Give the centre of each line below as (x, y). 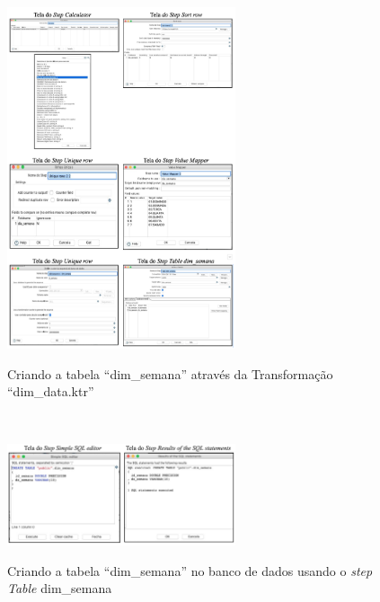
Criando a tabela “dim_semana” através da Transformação (170, 373)
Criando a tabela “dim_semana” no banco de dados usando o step (190, 570)
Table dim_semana (60, 588)
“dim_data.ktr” (51, 391)
